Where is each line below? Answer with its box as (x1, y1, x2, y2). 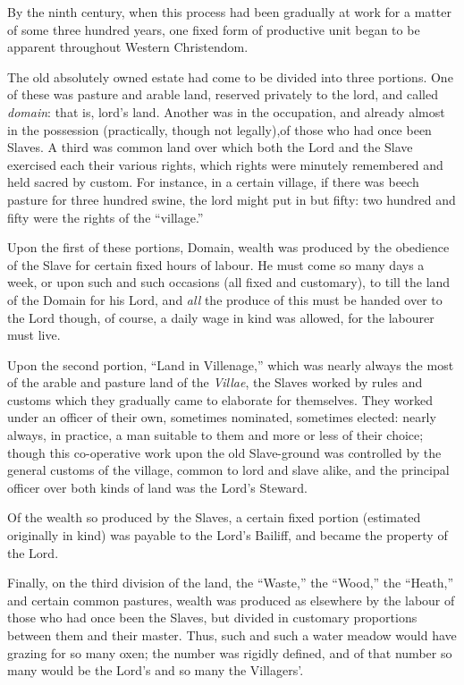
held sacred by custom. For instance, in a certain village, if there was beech (7, 173, 419, 191)
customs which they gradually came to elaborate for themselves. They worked (7, 390, 434, 409)
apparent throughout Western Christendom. (7, 38, 249, 56)
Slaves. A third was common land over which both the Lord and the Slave (7, 138, 413, 156)
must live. (7, 326, 61, 344)
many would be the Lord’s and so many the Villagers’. (7, 661, 304, 680)
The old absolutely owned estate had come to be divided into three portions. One (7, 67, 453, 86)
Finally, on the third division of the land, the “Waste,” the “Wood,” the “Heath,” (7, 573, 453, 592)
